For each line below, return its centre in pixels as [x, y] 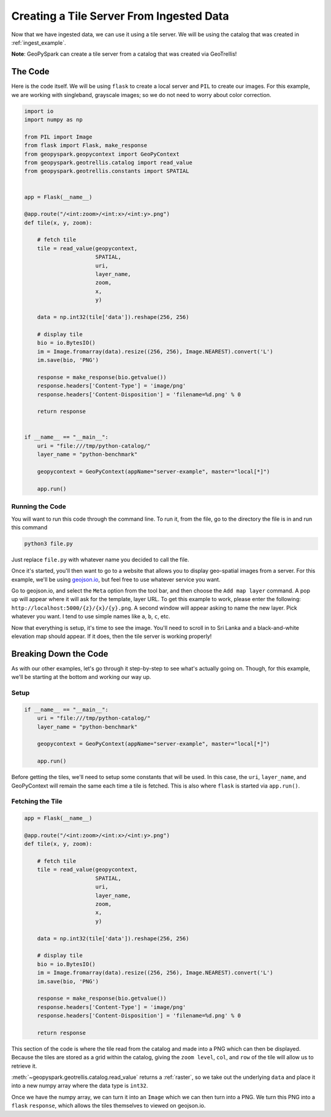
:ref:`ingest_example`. [39, 42]
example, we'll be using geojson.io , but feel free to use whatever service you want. [116, 579]
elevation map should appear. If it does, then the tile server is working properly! [112, 636]
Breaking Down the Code [60, 654]
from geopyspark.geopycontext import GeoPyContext [102, 154]
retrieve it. [24, 1066]
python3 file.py [49, 543]
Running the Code [39, 507]
